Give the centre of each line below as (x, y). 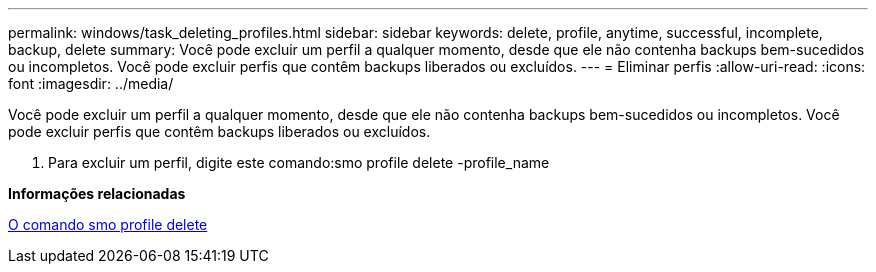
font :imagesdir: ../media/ (91, 83)
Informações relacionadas (97, 193)
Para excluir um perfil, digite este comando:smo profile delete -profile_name (299, 162)
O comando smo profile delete (108, 224)
